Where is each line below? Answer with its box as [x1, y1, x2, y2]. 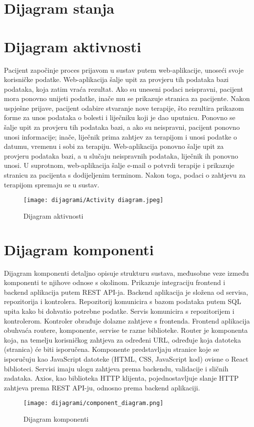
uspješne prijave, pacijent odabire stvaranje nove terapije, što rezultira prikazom [4, 102, 244, 113]
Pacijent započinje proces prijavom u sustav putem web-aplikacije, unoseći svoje [4, 64, 244, 75]
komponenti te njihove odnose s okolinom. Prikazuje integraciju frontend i [4, 277, 225, 287]
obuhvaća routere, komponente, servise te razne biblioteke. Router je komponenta [4, 325, 248, 335]
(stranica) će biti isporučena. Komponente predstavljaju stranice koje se [4, 344, 219, 354]
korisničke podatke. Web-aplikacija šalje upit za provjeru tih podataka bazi [4, 74, 229, 84]
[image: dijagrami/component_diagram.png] [23, 400, 164, 407]
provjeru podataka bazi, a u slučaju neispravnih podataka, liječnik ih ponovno [4, 150, 238, 161]
